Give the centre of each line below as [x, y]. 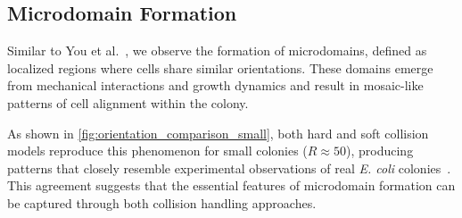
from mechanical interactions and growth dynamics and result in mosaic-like [215, 85]
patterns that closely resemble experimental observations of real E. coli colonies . [229, 168]
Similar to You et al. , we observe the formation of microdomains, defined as [217, 50]
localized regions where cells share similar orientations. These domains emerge [220, 67]
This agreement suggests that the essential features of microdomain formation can [231, 185]
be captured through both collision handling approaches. [162, 202]
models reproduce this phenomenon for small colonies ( [157, 151]
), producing [380, 151]
